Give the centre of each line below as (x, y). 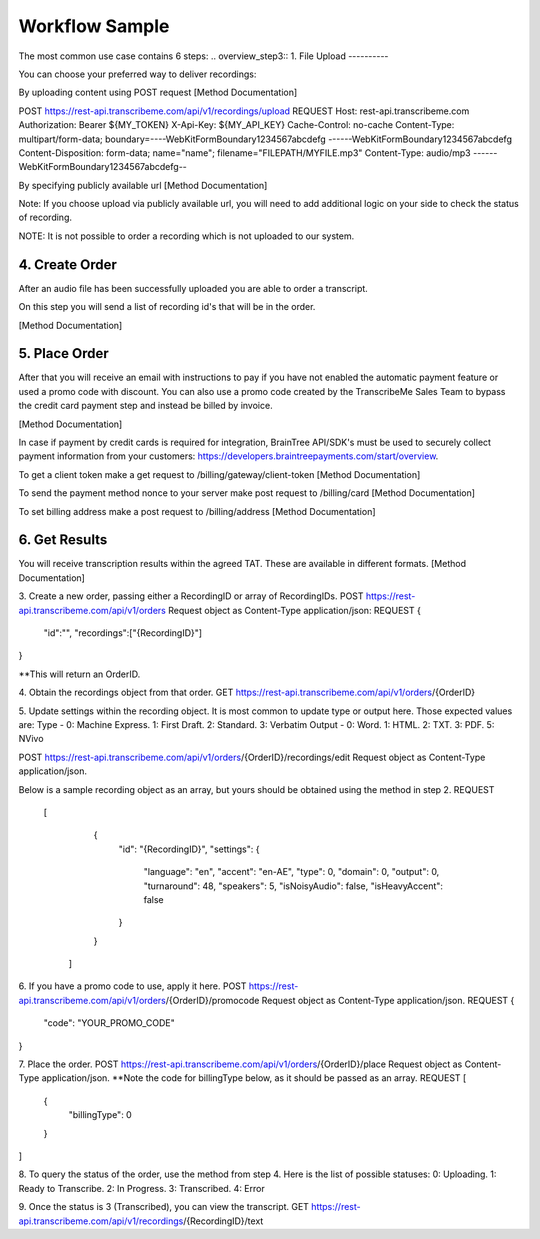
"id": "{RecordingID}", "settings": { (189, 849)
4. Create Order (67, 264)
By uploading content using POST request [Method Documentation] (158, 92)
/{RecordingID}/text (223, 1221)
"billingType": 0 (100, 1115)
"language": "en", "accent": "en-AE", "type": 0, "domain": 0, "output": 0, (291, 872)
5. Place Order (63, 353)
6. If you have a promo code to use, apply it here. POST (132, 986)
